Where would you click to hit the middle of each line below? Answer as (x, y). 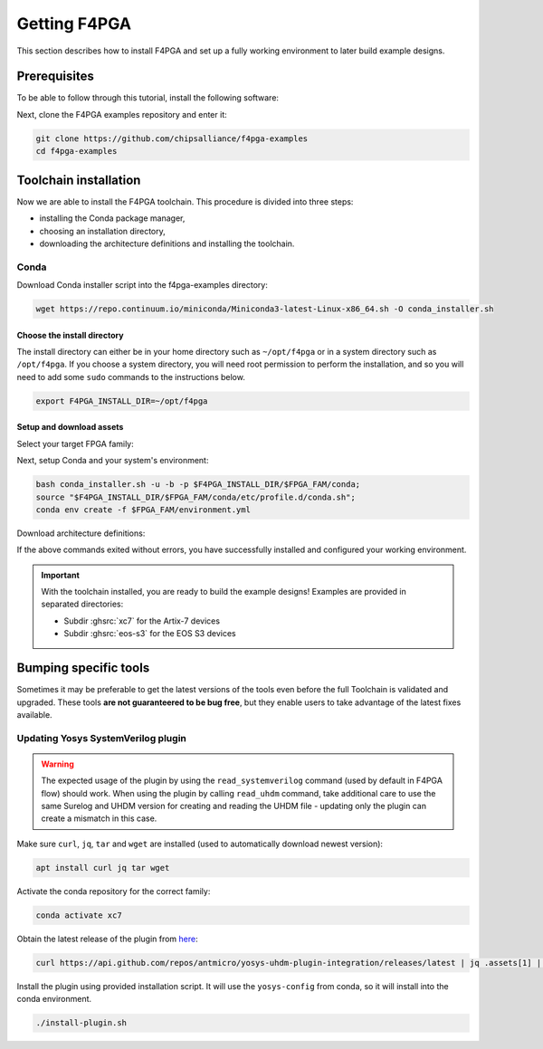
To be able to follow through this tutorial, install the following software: (148, 98)
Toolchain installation (79, 180)
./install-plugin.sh (81, 1023)
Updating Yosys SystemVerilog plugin (102, 738)
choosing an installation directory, (103, 231)
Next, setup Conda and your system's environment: (113, 461)
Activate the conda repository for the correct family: (114, 891)
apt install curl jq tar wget (103, 868)
